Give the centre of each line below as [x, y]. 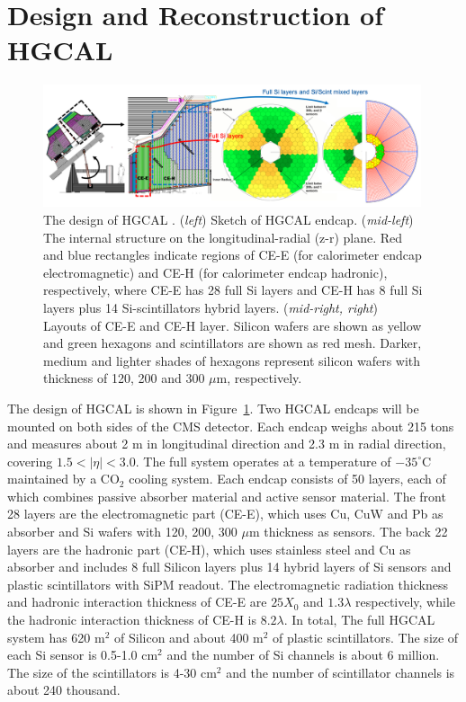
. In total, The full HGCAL [359, 620]
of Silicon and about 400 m [189, 637]
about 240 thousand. [64, 690]
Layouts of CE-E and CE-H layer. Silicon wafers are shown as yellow [233, 325]
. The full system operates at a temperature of [263, 461]
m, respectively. [259, 378]
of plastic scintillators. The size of [366, 637]
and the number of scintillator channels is [341, 672]
